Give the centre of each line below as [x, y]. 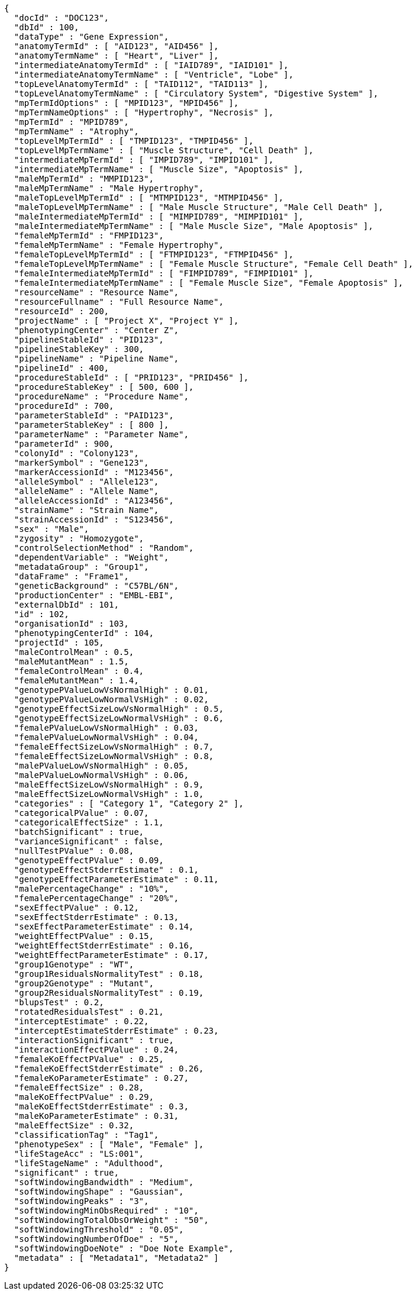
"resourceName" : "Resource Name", [96, 292]
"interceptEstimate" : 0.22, [81, 1021]
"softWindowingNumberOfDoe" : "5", [96, 1239]
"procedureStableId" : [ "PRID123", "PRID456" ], [131, 377]
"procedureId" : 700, [64, 406]
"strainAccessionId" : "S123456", [94, 519]
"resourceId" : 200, [62, 311]
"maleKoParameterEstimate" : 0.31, [96, 1116]
